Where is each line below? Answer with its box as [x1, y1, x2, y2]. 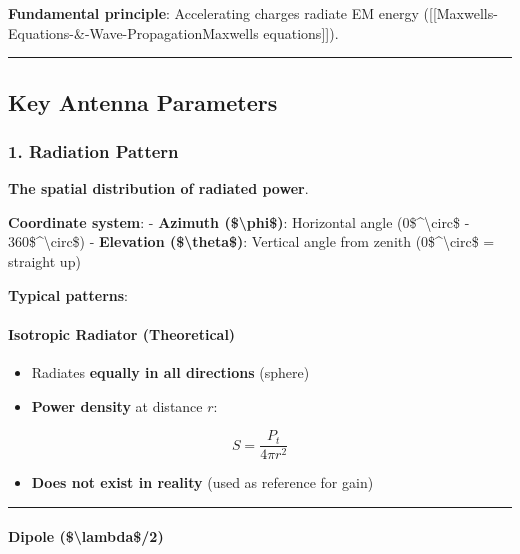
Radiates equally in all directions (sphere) [31, 361, 310, 382]
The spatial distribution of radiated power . [8, 178, 309, 199]
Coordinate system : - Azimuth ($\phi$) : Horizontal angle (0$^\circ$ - [8, 211, 470, 232]
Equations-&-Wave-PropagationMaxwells [8, 22, 259, 43]
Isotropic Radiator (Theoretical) [8, 323, 236, 344]
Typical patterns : [8, 284, 128, 305]
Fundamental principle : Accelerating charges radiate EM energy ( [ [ [8, 3, 437, 23]
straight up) [8, 250, 81, 271]
